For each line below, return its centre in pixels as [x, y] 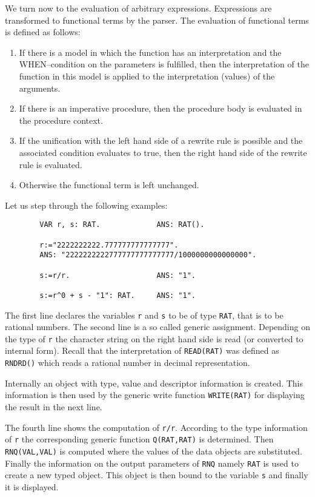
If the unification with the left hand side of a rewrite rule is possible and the [161, 140]
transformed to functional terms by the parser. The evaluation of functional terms [157, 20]
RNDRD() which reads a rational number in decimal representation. [128, 363]
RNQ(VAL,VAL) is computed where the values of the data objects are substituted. [154, 451]
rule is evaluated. [51, 164]
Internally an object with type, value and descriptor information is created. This [154, 383]
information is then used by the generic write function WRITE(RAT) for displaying [155, 395]
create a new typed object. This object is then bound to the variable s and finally [157, 475]
